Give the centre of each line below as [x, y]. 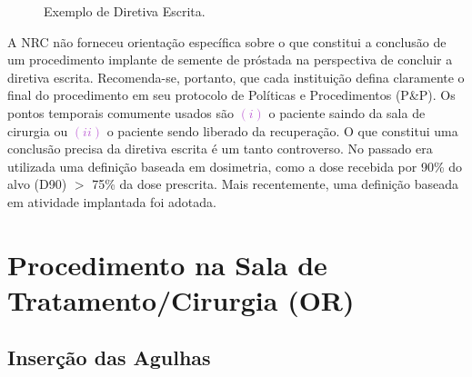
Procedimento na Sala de [167, 264]
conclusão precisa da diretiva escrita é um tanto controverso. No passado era [220, 149]
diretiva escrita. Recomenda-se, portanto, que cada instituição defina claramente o [236, 77]
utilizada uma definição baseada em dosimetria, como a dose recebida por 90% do [235, 166]
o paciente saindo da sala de [347, 112]
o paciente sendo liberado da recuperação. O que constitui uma [282, 130]
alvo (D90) [37, 184]
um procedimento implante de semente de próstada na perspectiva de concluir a [230, 60]
